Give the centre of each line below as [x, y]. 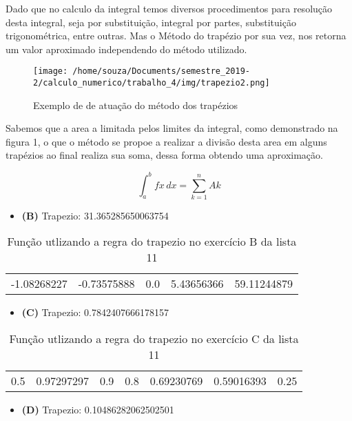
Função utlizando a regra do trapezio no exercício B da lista [152, 242]
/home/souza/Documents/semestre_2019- [161, 71]
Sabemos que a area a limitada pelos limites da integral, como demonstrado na [172, 128]
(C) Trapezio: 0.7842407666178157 [95, 312]
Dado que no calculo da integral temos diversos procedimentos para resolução [169, 8]
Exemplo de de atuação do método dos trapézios [136, 105]
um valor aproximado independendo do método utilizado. [126, 49]
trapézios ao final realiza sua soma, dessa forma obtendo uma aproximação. [164, 155]
